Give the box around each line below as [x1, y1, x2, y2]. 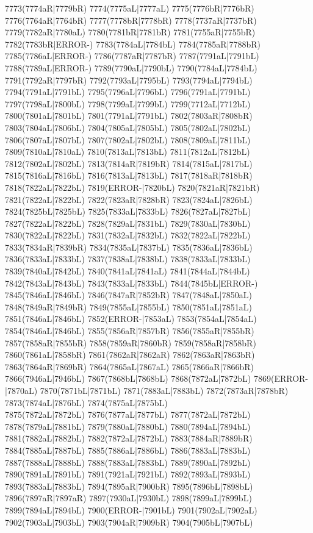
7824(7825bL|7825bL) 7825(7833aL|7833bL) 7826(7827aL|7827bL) [5, 205, 251, 218]
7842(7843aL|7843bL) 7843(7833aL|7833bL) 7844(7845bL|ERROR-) [5, 276, 258, 289]
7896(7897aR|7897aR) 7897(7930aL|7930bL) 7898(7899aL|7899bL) [5, 492, 252, 504]
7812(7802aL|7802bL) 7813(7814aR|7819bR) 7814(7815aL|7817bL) [5, 157, 253, 170]
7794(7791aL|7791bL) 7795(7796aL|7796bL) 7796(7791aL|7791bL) [5, 85, 251, 98]
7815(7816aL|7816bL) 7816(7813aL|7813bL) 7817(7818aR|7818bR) [5, 169, 253, 182]
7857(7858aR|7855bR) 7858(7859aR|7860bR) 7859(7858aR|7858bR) [5, 336, 256, 349]
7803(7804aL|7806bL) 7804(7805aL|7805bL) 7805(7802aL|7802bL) [5, 121, 251, 134]
